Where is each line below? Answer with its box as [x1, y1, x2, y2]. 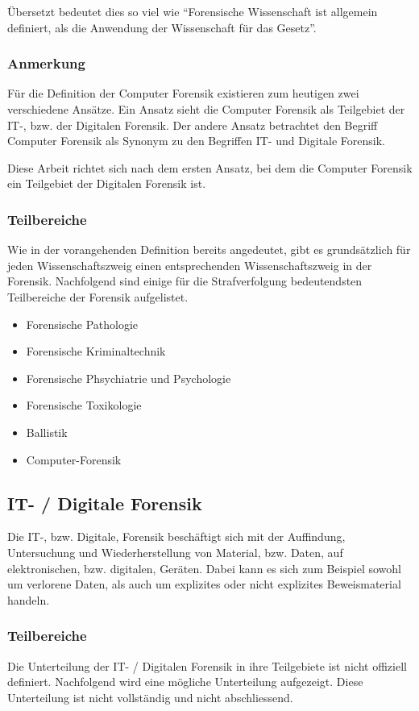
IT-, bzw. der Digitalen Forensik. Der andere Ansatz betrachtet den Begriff [7, 116, 378, 133]
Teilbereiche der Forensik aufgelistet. [7, 288, 189, 305]
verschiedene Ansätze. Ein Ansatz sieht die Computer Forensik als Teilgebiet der [7, 101, 405, 117]
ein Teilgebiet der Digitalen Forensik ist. [7, 175, 206, 192]
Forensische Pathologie [26, 315, 139, 332]
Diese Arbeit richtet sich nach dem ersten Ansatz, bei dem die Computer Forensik [7, 159, 413, 176]
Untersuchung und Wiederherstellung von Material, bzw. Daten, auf [7, 543, 343, 560]
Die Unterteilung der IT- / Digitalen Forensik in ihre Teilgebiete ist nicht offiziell [7, 657, 407, 674]
